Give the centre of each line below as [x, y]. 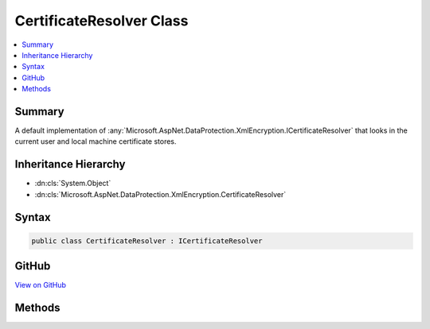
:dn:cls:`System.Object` [73, 184]
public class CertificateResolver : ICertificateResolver [147, 241]
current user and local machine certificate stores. [96, 141]
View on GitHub [41, 285]
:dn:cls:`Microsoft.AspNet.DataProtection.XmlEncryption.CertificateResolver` [160, 194]
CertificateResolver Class [102, 21]
